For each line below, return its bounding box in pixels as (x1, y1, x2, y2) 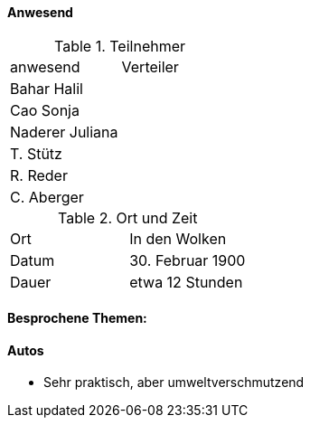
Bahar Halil (10, 79, 83, 98)
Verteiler (121, 57, 179, 76)
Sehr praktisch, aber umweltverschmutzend (43, 374, 305, 391)
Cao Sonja (10, 100, 80, 119)
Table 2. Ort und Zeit (58, 208, 198, 227)
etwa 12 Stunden (129, 272, 243, 291)
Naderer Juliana (10, 122, 118, 141)
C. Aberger (10, 187, 84, 206)
